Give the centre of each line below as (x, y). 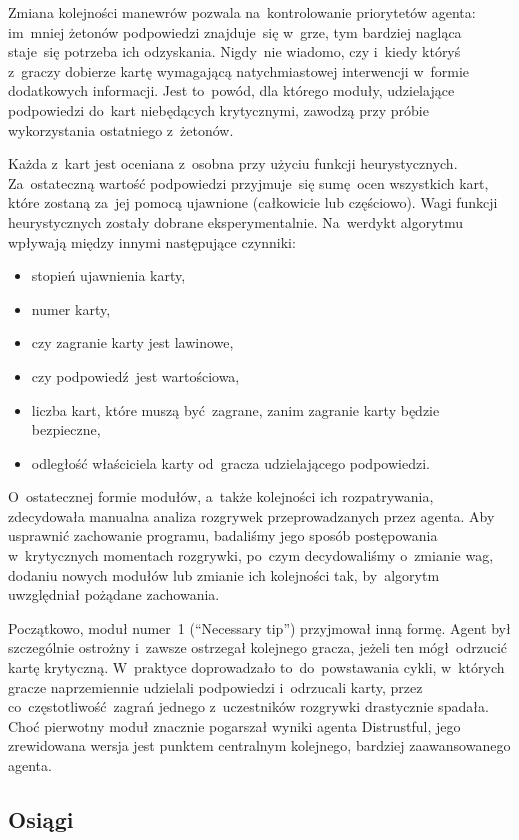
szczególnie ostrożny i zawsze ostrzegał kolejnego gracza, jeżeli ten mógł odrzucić (257, 647)
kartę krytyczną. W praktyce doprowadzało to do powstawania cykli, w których (256, 667)
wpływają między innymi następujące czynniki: (152, 241)
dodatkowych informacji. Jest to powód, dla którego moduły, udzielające (231, 90)
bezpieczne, (66, 429)
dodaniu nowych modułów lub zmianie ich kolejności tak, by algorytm (224, 574)
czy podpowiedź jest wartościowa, (135, 375)
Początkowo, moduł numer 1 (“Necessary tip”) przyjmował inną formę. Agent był (259, 627)
